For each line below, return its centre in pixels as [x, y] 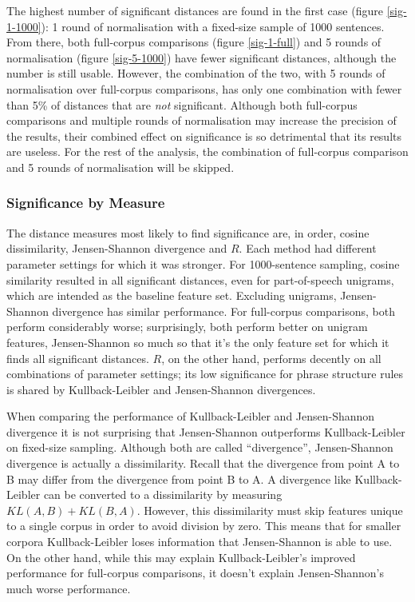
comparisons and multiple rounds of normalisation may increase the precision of [202, 120]
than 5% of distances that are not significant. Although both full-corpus [182, 104]
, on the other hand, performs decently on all [271, 358]
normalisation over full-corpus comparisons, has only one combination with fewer [204, 88]
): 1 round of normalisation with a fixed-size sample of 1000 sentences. [213, 26]
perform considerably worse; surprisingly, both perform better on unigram [187, 327]
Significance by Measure [86, 203]
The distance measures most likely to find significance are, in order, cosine [188, 232]
